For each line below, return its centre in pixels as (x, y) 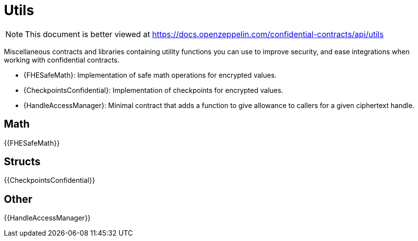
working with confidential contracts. (62, 60)
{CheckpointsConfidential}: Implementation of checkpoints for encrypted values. (154, 90)
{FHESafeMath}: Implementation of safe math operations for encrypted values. (150, 75)
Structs (22, 162)
